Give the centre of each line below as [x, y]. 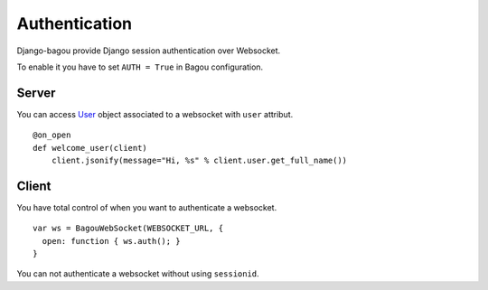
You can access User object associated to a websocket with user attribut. [155, 114]
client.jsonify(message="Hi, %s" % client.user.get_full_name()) [199, 161]
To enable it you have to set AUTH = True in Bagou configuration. [140, 67]
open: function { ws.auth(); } [111, 241]
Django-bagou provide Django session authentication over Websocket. [149, 51]
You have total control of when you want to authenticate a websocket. [147, 207]
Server [36, 93]
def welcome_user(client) [90, 148]
